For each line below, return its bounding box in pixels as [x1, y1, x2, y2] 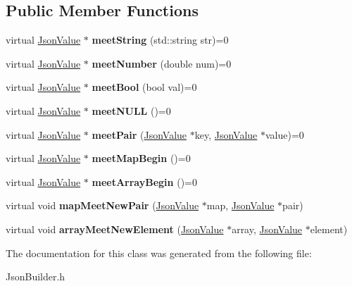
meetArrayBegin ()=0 [92, 174, 197, 189]
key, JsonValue [194, 127, 258, 142]
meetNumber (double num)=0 [92, 56, 232, 70]
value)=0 [265, 127, 304, 142]
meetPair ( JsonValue [92, 127, 187, 142]
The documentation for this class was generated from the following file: [6, 245, 312, 260]
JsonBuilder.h [6, 269, 65, 284]
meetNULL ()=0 [92, 103, 171, 118]
